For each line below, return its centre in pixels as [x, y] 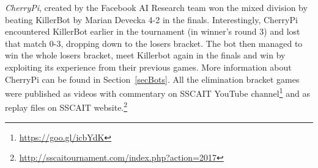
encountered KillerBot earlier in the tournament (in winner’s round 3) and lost [153, 31]
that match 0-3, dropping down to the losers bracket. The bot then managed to [154, 43]
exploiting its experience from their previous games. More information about [148, 67]
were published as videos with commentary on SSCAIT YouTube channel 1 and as [157, 92]
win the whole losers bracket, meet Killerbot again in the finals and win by [145, 55]
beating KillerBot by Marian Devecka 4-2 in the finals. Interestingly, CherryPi [151, 19]
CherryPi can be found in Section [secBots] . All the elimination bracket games [152, 79]
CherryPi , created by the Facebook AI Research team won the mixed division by [156, 7]
